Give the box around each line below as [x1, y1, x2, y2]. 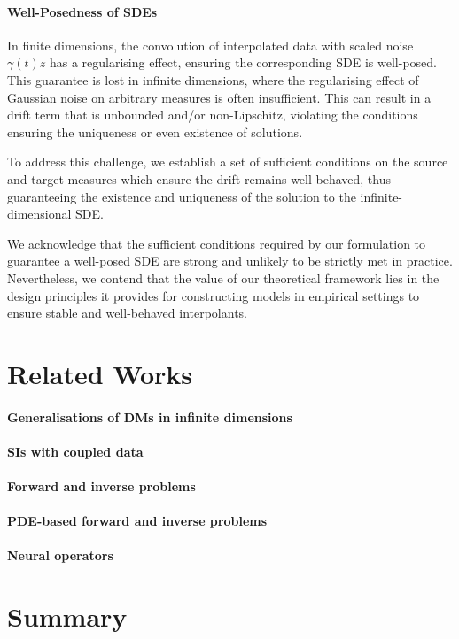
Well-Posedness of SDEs [7, 2, 158, 20]
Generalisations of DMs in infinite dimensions [7, 407, 292, 426]
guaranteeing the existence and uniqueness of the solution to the [7, 187, 356, 205]
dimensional [7, 204, 72, 223]
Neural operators [7, 546, 113, 565]
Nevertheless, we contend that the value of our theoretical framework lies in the [7, 268, 440, 287]
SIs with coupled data [7, 442, 144, 460]
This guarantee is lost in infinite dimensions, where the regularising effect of [7, 70, 419, 89]
